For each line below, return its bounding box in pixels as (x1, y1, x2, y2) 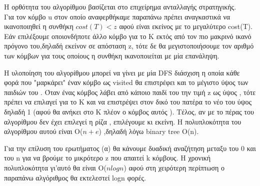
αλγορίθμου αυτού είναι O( (4, 126, 83, 136)
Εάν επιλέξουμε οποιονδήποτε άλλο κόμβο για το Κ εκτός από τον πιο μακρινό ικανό (4, 30, 251, 41)
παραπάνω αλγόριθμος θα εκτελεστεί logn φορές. (4, 172, 146, 182)
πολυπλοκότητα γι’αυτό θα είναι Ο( (4, 162, 106, 172)
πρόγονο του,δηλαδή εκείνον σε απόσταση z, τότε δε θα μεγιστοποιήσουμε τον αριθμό (4, 40, 254, 51)
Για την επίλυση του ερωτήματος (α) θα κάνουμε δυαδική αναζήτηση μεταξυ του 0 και (4, 142, 256, 153)
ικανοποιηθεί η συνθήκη (4, 21, 73, 31)
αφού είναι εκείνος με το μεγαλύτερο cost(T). (119, 21, 253, 31)
